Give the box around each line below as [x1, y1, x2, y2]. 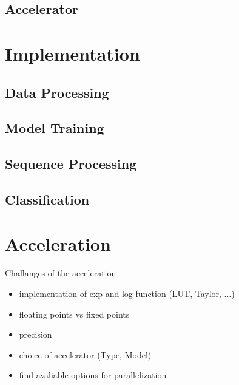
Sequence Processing [5, 154, 137, 173]
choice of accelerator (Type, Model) [19, 348, 152, 361]
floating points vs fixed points [19, 307, 130, 320]
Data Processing [5, 83, 109, 101]
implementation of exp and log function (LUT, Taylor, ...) [19, 287, 235, 299]
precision [19, 328, 52, 341]
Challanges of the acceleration [5, 267, 116, 279]
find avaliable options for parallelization [19, 369, 167, 381]
